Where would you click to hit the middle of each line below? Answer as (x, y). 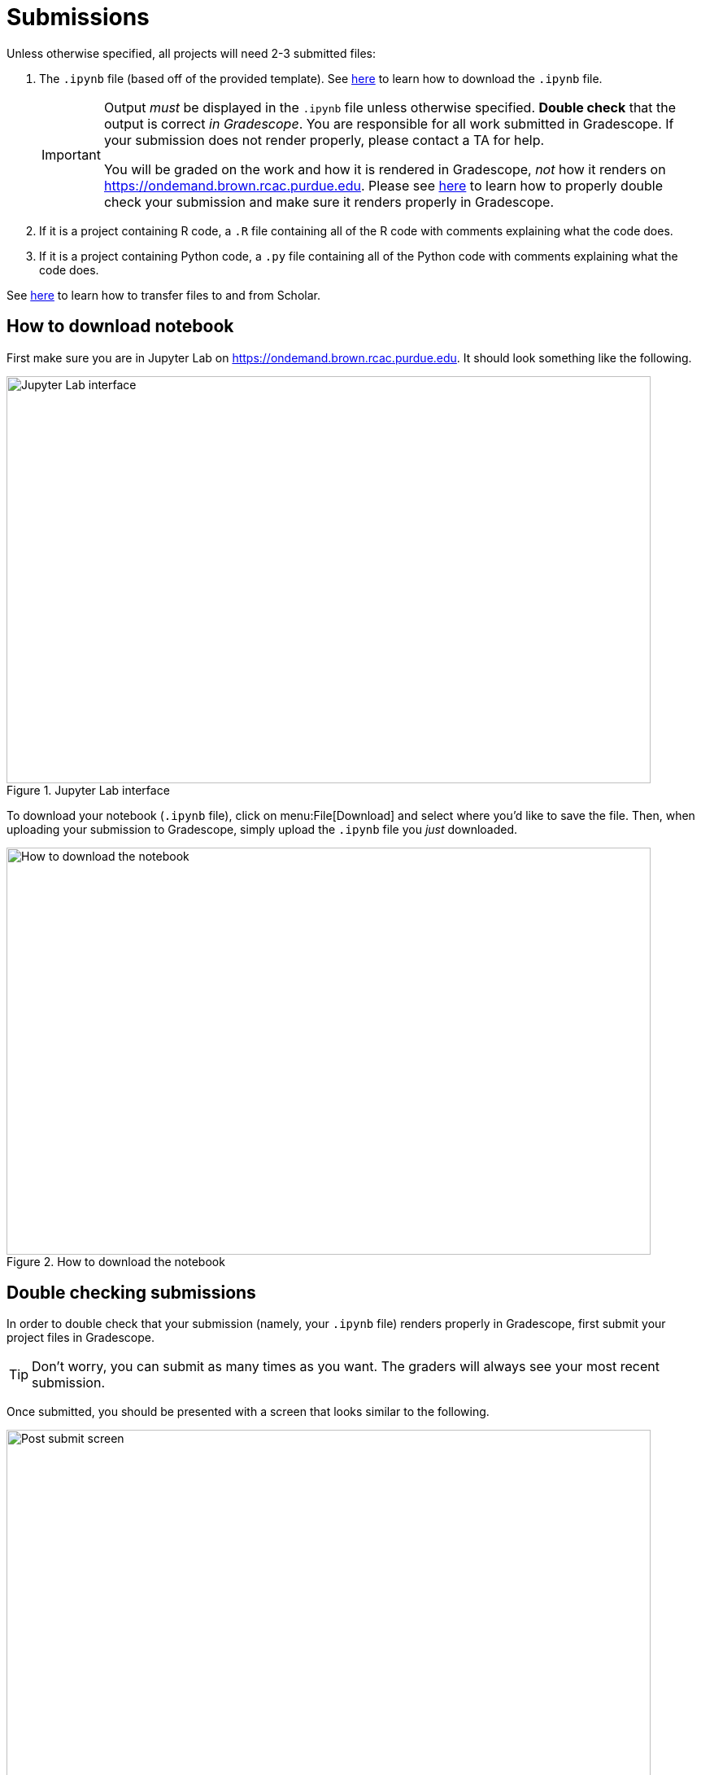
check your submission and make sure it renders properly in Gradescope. (329, 202)
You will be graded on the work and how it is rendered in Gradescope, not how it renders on (385, 169)
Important (71, 154)
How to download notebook (120, 327)
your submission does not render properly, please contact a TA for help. (324, 140)
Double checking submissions (131, 1293)
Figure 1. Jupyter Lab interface (88, 790)
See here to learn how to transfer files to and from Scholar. (163, 295)
